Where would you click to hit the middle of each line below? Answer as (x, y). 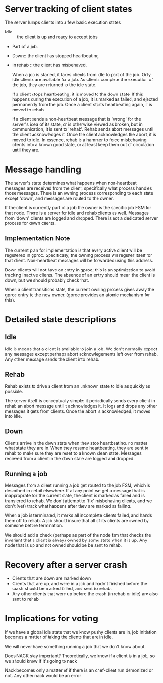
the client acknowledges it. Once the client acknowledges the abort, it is (84, 134)
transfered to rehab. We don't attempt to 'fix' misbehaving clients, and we (79, 501)
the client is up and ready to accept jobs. (58, 37)
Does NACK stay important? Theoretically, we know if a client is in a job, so (80, 656)
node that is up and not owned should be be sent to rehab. (64, 545)
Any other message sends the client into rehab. (52, 359)
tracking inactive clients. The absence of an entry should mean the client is (80, 275)
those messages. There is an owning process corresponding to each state (79, 193)
